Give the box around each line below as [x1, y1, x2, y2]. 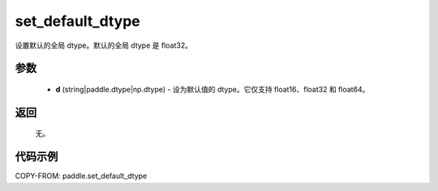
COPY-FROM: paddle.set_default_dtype [15, 171, 148, 181]
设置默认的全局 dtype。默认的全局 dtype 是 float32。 [15, 40, 192, 50]
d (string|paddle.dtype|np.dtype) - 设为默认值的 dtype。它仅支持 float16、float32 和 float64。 [55, 84, 370, 94]
